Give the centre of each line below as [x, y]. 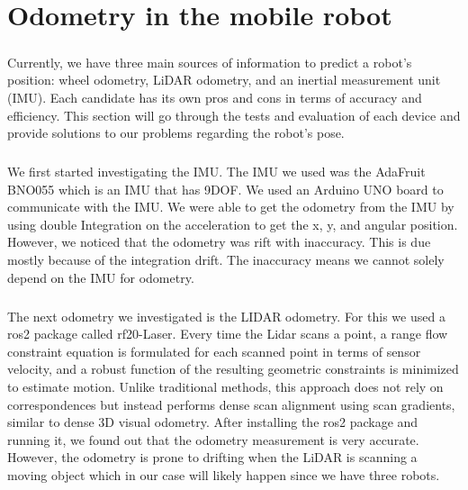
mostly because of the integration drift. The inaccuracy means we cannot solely [226, 260]
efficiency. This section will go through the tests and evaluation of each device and [234, 115]
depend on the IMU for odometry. [101, 277]
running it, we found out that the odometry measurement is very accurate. [213, 439]
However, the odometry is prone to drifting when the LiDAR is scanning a [212, 457]
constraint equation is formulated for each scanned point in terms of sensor [214, 351]
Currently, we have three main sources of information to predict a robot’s [210, 62]
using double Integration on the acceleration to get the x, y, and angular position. [233, 224]
